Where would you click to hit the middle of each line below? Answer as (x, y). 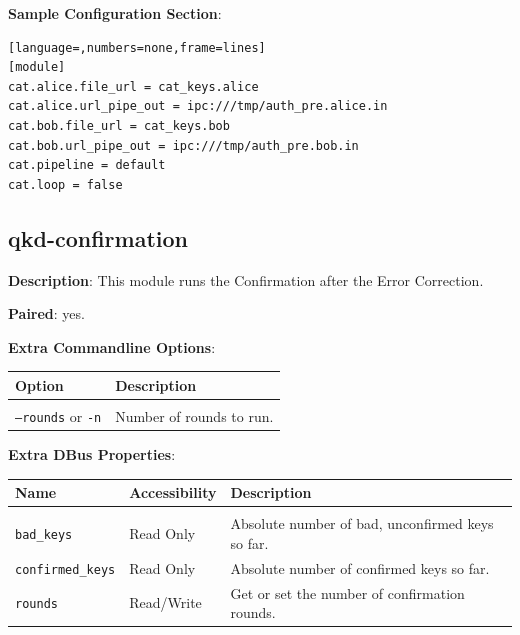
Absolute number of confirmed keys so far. (360, 567)
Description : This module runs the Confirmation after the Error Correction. (246, 279)
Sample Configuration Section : (115, 13)
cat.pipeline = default (87, 165)
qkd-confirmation (98, 237)
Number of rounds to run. (194, 415)
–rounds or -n (58, 415)
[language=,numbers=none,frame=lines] (137, 47)
